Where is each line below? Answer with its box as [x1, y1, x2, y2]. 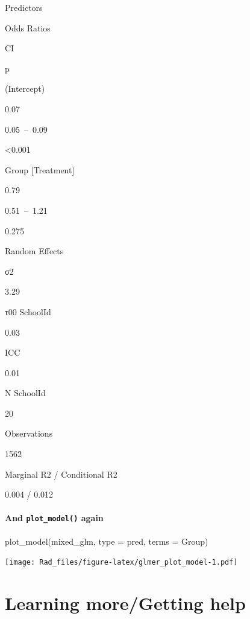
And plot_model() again [5, 512, 104, 524]
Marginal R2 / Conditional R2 [5, 467, 117, 480]
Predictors [5, 1, 43, 13]
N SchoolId [5, 386, 46, 399]
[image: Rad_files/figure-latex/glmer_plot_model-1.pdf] [5, 558, 238, 567]
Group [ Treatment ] [5, 163, 75, 176]
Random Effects [5, 245, 64, 257]
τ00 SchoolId [5, 305, 51, 318]
